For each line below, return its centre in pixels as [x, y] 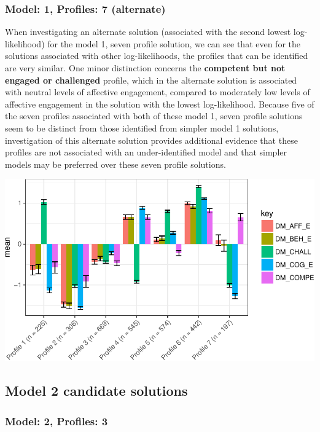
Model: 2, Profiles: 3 [57, 421]
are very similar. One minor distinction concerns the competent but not [145, 68]
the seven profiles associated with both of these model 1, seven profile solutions [154, 116]
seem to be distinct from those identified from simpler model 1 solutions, [142, 128]
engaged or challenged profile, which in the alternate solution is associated [151, 80]
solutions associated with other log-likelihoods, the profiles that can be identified [157, 56]
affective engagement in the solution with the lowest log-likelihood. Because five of [160, 104]
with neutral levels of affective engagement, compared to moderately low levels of [158, 92]
